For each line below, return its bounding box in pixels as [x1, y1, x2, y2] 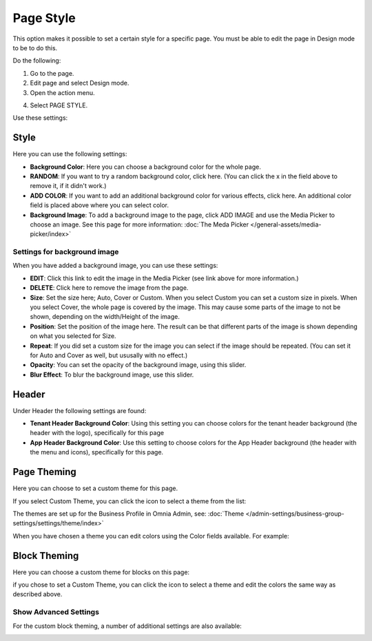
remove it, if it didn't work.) [30, 182, 107, 190]
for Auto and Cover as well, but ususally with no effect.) [30, 351, 188, 359]
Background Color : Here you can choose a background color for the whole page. [30, 162, 261, 171]
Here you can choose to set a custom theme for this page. [12, 484, 178, 492]
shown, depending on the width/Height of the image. [30, 313, 180, 321]
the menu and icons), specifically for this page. [30, 448, 164, 456]
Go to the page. [30, 69, 74, 77]
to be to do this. [12, 43, 58, 52]
